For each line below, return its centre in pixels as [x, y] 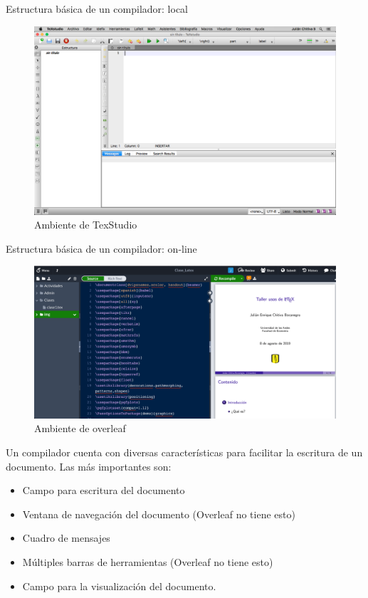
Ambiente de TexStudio [86, 225]
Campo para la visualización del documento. [119, 586]
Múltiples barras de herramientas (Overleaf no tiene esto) [148, 562]
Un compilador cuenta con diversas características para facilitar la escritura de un [184, 452]
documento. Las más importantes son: [89, 466]
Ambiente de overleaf [80, 428]
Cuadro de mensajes [66, 538]
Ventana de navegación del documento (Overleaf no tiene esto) [159, 514]
